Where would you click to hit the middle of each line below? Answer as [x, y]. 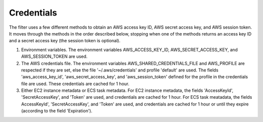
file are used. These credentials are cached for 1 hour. [75, 84]
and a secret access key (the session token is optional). [65, 41]
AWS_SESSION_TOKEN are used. [54, 56]
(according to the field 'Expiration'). [57, 111]
